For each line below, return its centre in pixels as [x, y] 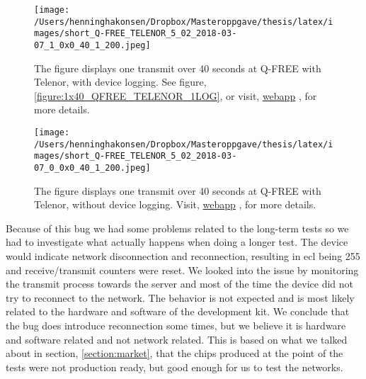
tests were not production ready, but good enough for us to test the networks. [175, 367]
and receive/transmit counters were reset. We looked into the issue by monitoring [182, 270]
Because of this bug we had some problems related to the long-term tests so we [177, 228]
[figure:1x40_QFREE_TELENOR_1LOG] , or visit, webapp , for [176, 95]
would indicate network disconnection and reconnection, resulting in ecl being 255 [183, 256]
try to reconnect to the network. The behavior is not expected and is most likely [180, 297]
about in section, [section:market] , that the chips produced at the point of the [175, 353]
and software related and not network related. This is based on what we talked [177, 339]
